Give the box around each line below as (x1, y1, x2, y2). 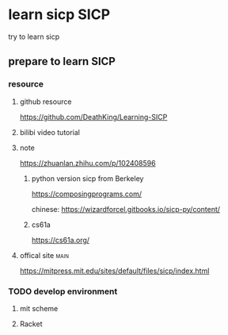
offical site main (19, 250, 70, 260)
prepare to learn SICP (8, 55, 116, 68)
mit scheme (19, 303, 59, 313)
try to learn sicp (8, 32, 60, 41)
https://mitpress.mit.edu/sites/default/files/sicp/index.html (19, 266, 210, 275)
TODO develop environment (8, 286, 118, 297)
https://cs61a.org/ (31, 235, 89, 245)
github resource (19, 97, 72, 106)
